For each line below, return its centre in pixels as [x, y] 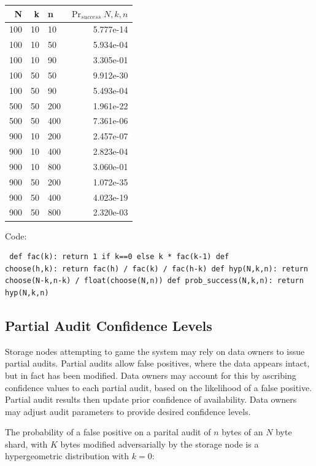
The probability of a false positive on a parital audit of [108, 432]
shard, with [26, 444]
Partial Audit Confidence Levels [109, 325]
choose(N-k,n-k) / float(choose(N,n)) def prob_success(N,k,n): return [154, 281]
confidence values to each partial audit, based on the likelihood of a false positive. [159, 387]
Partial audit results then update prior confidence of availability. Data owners [151, 399]
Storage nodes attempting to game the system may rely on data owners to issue [155, 351]
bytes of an [242, 432]
